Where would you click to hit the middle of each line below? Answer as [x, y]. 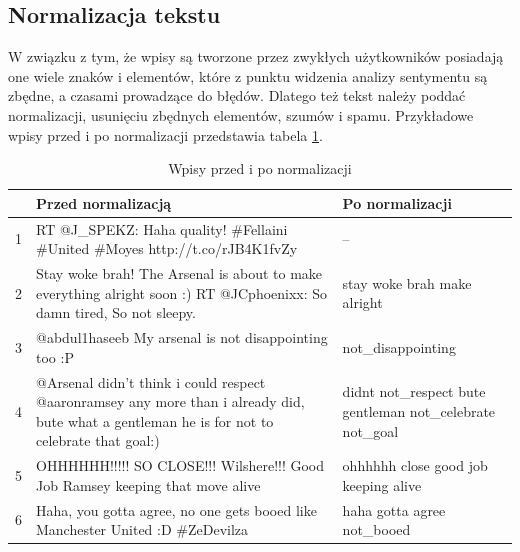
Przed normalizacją [104, 202]
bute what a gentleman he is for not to [155, 420]
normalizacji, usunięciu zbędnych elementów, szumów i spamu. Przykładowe [241, 114]
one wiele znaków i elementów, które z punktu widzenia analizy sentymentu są [248, 75]
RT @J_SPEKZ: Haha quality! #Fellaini [162, 228]
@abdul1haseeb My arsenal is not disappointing [182, 337]
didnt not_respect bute [414, 391]
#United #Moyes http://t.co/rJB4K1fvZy [167, 248]
